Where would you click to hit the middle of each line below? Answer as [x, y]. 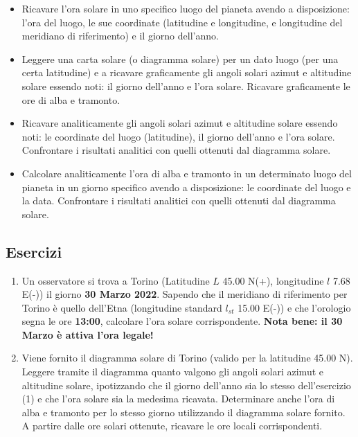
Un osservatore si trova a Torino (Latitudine [116, 280]
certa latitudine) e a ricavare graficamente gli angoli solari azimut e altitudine [187, 72]
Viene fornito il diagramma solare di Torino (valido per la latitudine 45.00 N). [187, 358]
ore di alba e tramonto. [71, 99]
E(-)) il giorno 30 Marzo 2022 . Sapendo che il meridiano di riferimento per [185, 294]
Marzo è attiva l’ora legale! [88, 334]
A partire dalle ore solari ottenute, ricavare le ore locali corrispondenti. [172, 426]
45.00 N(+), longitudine [273, 280]
